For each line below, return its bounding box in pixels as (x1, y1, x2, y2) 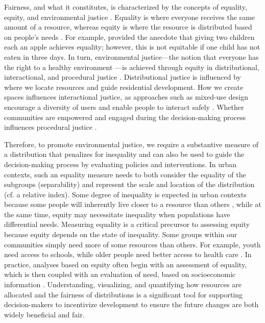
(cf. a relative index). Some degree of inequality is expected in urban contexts (4, 189, 247, 199)
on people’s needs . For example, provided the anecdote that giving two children (4, 31, 255, 42)
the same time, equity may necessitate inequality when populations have (4, 209, 230, 219)
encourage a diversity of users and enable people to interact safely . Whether (4, 101, 244, 112)
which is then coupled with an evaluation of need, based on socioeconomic (4, 269, 236, 280)
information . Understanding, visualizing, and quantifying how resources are (4, 279, 242, 290)
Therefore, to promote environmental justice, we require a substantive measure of (4, 139, 258, 149)
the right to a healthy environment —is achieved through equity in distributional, (4, 61, 259, 72)
